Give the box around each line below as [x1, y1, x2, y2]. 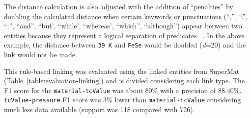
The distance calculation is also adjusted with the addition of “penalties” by [4, 1, 233, 11]
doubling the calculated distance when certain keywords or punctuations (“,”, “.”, [4, 11, 248, 21]
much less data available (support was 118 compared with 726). [4, 104, 195, 115]
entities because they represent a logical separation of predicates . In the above [4, 30, 245, 40]
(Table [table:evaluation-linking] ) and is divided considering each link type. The [4, 75, 245, 86]
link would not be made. [4, 49, 77, 60]
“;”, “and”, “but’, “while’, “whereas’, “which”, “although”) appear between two [4, 21, 242, 31]
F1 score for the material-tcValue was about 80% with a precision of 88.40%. [4, 85, 242, 95]
